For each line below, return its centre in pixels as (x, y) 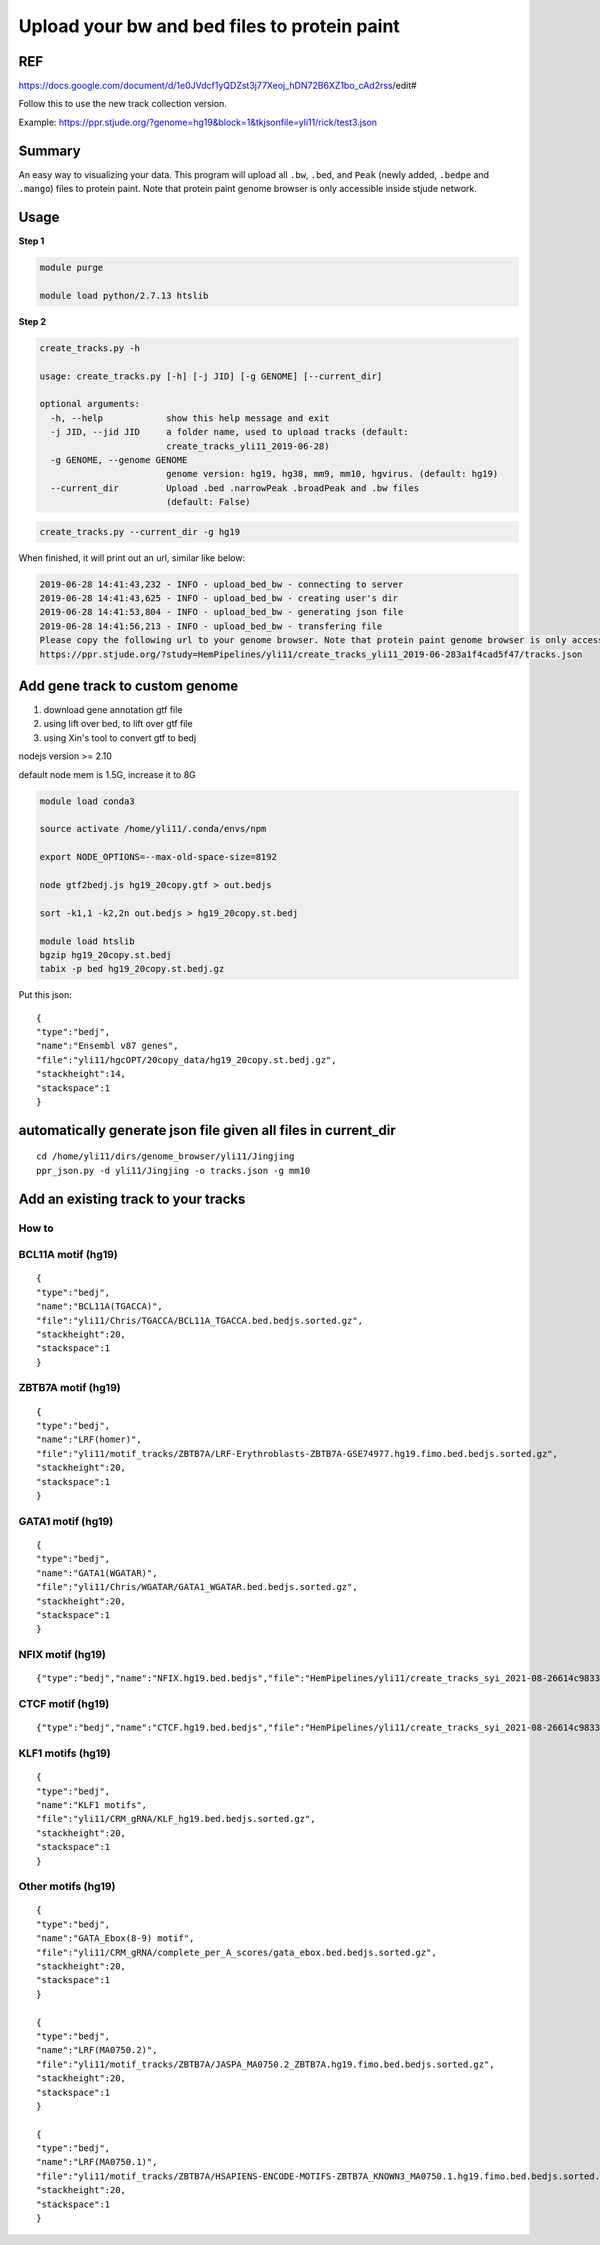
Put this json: (45, 995)
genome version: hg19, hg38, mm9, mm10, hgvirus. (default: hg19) (332, 474)
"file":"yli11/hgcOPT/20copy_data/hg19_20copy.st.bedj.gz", (186, 1059)
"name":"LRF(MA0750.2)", (97, 2050)
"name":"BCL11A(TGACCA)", (100, 1306)
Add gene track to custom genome (128, 685)
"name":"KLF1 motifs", (92, 1804)
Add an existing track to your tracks (132, 1198)
